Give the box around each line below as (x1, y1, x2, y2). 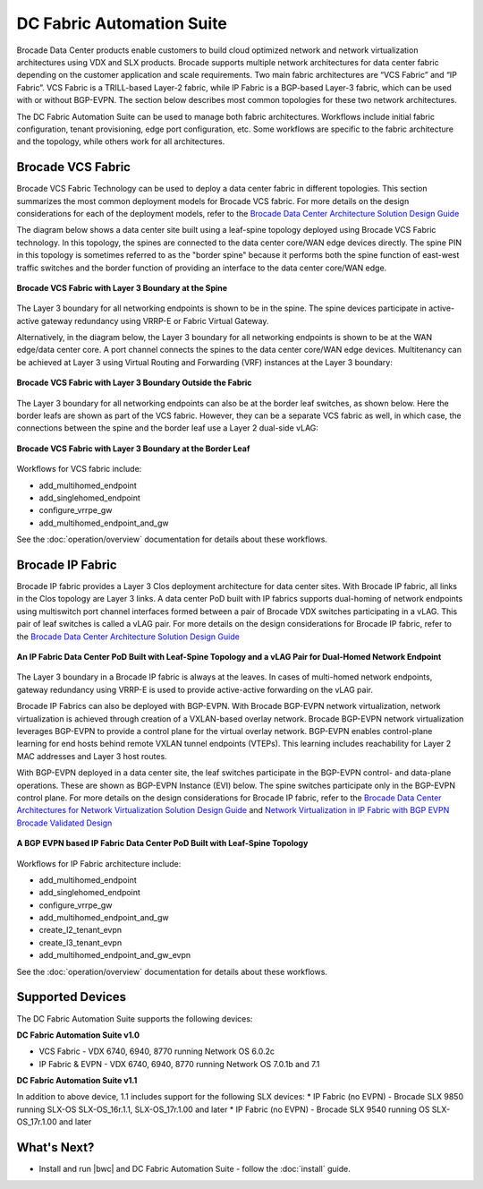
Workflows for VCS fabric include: (16, 464, 142, 475)
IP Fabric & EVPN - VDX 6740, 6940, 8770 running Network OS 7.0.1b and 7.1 (38, 1058, 320, 1069)
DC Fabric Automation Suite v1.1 (16, 1075, 138, 1086)
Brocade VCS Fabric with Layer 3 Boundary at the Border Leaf (16, 443, 250, 454)
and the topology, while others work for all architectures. (16, 136, 225, 147)
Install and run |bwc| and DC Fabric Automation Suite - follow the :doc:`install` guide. (38, 1164, 351, 1175)
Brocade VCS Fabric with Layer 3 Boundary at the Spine (16, 282, 228, 293)
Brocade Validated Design (16, 817, 113, 828)
